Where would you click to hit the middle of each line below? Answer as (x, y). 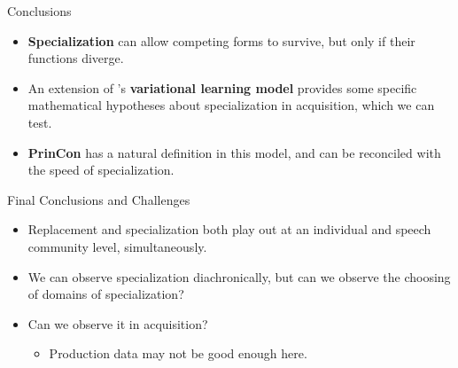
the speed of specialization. (101, 170)
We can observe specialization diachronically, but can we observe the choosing (239, 276)
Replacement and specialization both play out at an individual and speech (229, 229)
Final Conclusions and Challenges (99, 199)
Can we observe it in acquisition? (118, 323)
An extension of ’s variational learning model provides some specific (222, 87)
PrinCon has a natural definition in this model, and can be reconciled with (234, 152)
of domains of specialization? (106, 294)
